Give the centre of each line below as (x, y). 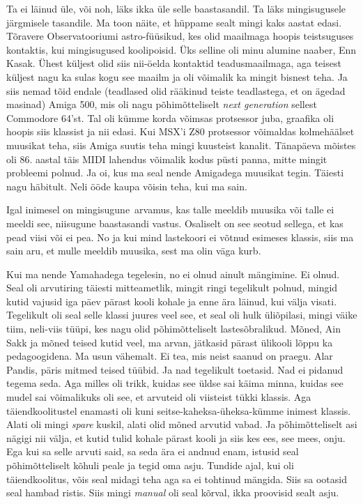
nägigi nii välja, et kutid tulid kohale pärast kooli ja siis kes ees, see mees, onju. (176, 437)
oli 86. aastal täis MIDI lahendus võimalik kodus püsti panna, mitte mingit (167, 159)
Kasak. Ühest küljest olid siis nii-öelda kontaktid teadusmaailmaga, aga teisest (174, 63)
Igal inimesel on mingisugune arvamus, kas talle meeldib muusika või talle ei (170, 209)
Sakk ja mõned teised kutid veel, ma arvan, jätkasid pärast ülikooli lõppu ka (170, 342)
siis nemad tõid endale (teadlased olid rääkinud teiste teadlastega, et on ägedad (176, 90)
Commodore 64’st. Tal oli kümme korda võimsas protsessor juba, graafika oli (170, 117)
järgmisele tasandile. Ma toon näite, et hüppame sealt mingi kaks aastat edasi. (174, 22)
